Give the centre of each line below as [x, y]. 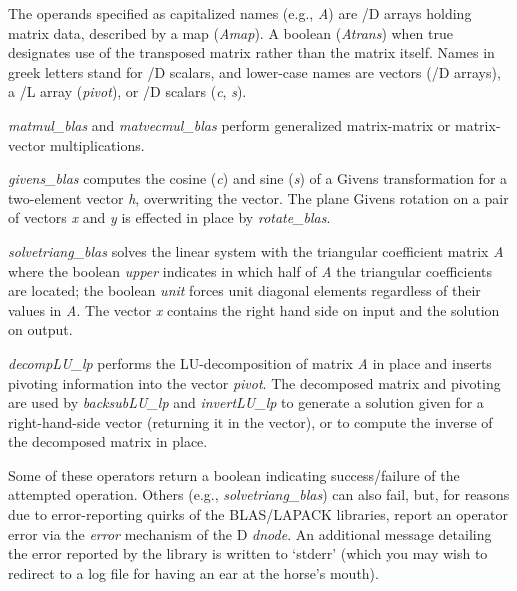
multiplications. [97, 144]
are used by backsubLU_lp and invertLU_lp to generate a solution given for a [246, 402]
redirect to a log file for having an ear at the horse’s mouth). [193, 572]
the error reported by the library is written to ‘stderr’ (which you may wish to [248, 553]
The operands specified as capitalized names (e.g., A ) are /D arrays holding [240, 13]
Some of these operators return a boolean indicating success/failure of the [234, 474]
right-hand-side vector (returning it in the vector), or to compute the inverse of [250, 421]
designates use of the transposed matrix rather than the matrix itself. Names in [251, 52]
